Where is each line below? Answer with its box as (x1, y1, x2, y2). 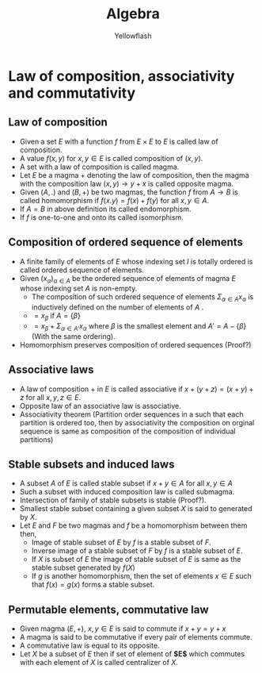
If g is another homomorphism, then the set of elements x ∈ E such (31, 571, 252, 581)
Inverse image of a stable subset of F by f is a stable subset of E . (31, 546, 243, 556)
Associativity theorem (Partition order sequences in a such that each (19, 410, 244, 419)
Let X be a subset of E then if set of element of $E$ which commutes (19, 649, 245, 659)
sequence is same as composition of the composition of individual (19, 426, 236, 436)
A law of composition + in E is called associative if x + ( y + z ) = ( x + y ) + (19, 384, 254, 394)
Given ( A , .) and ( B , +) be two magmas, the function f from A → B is (19, 187, 239, 197)
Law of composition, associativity (8, 67, 235, 85)
